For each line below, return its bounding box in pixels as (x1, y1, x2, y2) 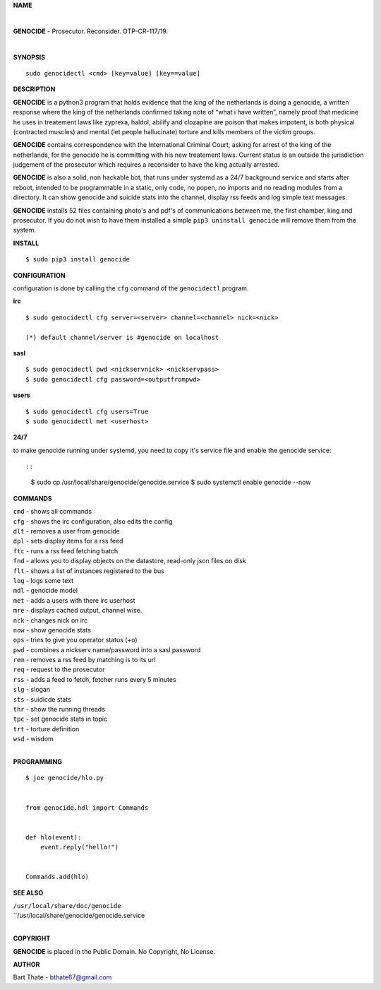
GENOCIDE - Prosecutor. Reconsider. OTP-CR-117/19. (13, 27, 169, 35)
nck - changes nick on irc (13, 615, 88, 625)
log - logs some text (13, 576, 74, 584)
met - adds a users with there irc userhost (13, 596, 135, 604)
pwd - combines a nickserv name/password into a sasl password (13, 645, 201, 654)
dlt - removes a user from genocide (13, 527, 120, 536)
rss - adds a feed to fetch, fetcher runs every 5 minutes (13, 675, 176, 683)
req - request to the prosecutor (13, 665, 105, 674)
